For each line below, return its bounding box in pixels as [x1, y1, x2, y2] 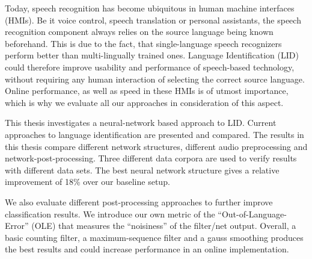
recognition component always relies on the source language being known [5, 25, 274, 38]
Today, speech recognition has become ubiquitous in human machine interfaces [5, 2, 295, 14]
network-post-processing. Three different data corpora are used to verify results [5, 152, 297, 164]
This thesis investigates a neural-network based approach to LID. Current [5, 116, 277, 129]
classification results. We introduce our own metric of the [5, 207, 215, 220]
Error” [5, 219, 29, 232]
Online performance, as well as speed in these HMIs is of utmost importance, [5, 84, 289, 97]
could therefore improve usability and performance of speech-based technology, [5, 60, 295, 73]
